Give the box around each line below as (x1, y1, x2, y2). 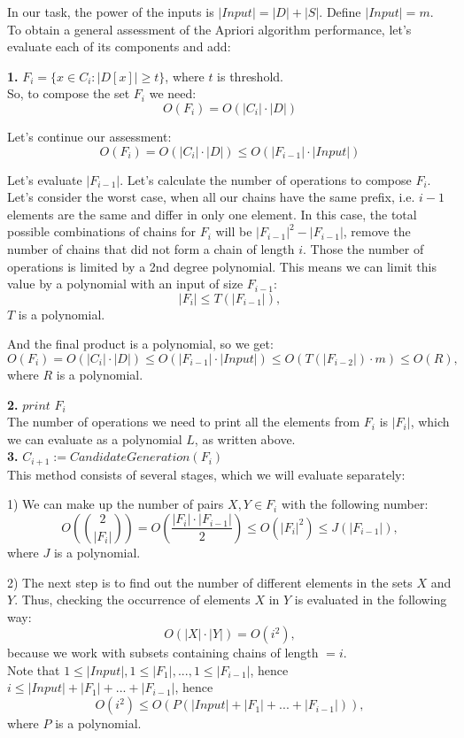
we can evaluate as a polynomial (7, 429, 182, 448)
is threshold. (217, 66, 283, 85)
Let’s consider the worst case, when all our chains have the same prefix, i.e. (7, 188, 415, 206)
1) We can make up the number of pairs (7, 495, 224, 513)
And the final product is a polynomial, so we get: (7, 334, 274, 353)
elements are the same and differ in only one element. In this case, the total (7, 204, 417, 223)
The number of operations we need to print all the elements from (7, 412, 360, 431)
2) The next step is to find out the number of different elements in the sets (7, 573, 413, 591)
